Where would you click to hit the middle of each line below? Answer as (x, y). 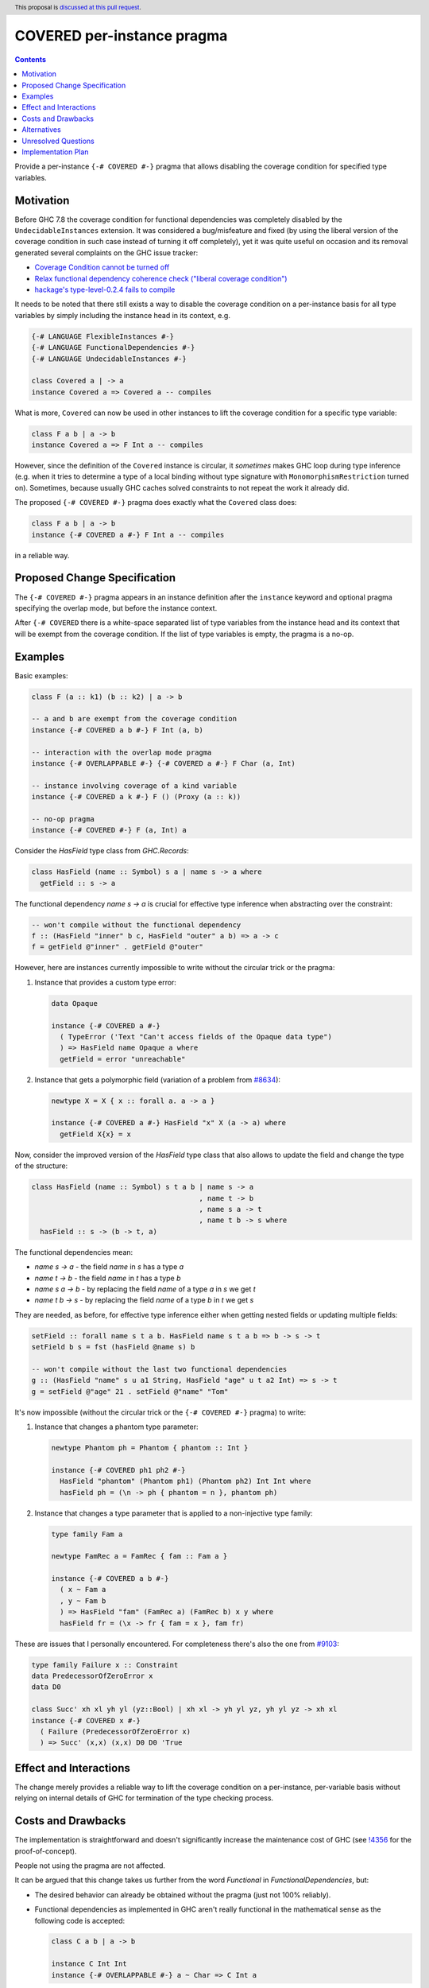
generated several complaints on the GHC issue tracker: (106, 252)
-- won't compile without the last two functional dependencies (159, 1369)
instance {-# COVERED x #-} (86, 1720)
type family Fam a (87, 1534)
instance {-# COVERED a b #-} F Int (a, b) (118, 730)
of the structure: (41, 1166)
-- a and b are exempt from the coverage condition (134, 719)
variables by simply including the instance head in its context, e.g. (122, 315)
